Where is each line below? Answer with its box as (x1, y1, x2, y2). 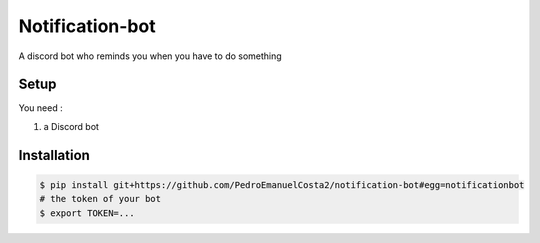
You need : (18, 102, 64, 114)
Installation (18, 146, 90, 164)
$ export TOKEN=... (39, 207, 135, 219)
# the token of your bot (39, 193, 162, 205)
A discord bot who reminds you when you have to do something (18, 50, 282, 62)
